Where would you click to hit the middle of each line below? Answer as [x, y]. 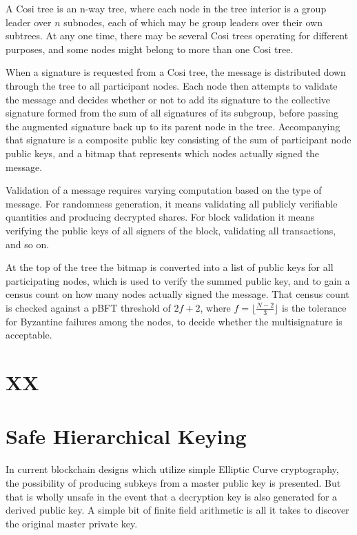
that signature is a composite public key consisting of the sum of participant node [178, 140]
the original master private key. [72, 523]
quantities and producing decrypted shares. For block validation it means [160, 217]
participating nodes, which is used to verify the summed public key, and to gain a [178, 280]
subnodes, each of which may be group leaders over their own [193, 22]
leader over [29, 22]
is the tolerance [314, 307]
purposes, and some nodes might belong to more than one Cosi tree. [150, 49]
